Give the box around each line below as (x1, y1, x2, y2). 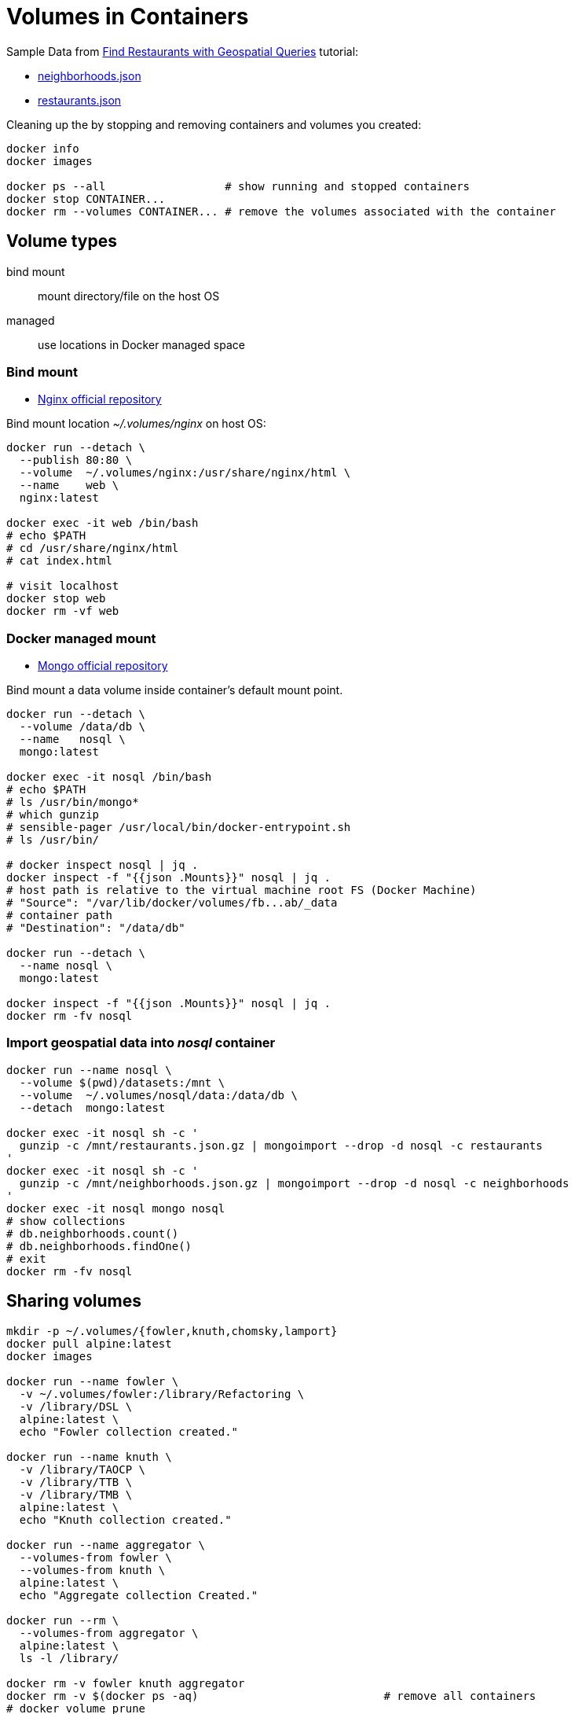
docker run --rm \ (6, 1613, 119, 1627)
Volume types (6, 231, 117, 252)
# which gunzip (6, 808, 100, 822)
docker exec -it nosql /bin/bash (6, 771, 212, 784)
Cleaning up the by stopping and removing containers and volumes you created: (6, 117, 422, 131)
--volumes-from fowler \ (19, 1550, 172, 1564)
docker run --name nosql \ (6, 1063, 172, 1076)
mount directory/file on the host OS (38, 289, 220, 303)
